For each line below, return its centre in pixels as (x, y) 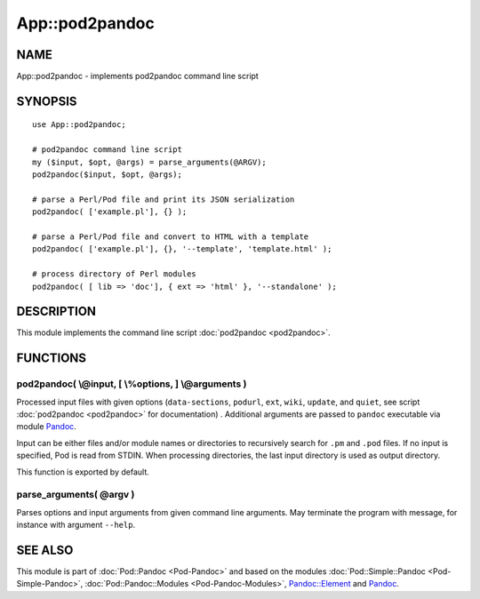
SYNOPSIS (47, 101)
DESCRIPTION (56, 311)
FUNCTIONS (52, 359)
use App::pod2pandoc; (79, 125)
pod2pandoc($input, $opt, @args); (107, 175)
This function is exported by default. (83, 472)
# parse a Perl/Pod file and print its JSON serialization (164, 199)
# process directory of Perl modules (115, 274)
